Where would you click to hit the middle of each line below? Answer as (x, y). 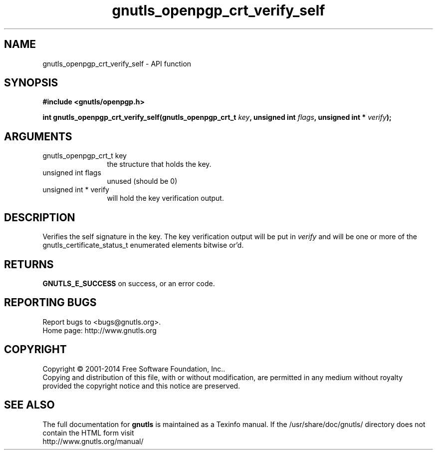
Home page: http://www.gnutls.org (100, 330)
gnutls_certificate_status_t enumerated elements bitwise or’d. (143, 245)
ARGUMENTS (38, 136)
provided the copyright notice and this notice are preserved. (141, 386)
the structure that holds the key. (159, 164)
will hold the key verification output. (165, 198)
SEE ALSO (29, 405)
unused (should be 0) (142, 181)
